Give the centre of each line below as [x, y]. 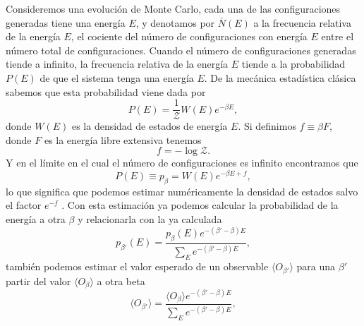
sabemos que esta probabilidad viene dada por [106, 91]
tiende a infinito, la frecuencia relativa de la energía [117, 64]
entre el [338, 36]
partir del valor [38, 280]
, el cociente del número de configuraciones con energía [189, 36]
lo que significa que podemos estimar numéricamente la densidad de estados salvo [182, 191]
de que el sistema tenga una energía [117, 77]
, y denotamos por [175, 22]
